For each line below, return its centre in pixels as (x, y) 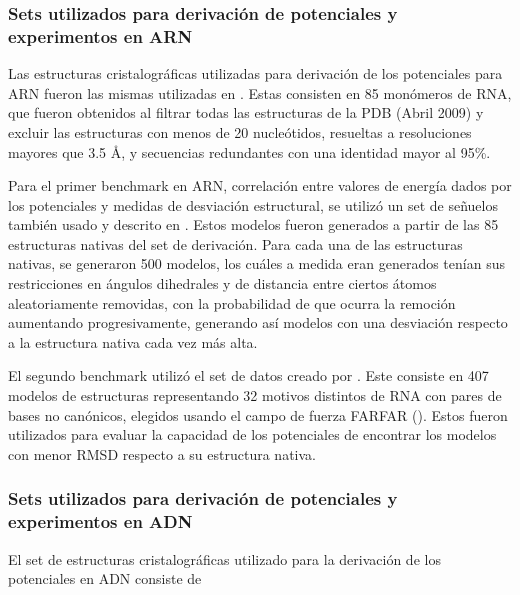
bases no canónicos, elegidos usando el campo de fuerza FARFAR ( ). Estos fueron (258, 414)
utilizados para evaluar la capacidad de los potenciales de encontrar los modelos (252, 434)
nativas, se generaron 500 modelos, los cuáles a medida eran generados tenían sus (256, 263)
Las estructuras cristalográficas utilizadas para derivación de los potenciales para (255, 73)
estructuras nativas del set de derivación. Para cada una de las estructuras (235, 243)
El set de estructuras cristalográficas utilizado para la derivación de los (224, 558)
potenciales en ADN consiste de (105, 578)
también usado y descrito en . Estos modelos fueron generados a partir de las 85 (253, 224)
